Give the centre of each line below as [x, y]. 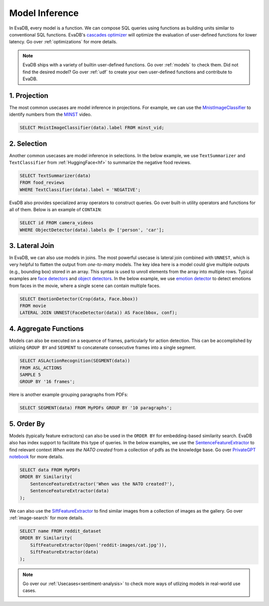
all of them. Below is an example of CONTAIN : [56, 210]
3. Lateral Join [32, 245]
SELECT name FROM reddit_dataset [61, 531]
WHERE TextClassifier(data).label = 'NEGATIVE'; [80, 189]
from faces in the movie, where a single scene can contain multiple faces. [85, 286]
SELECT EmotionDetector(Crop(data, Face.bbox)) [79, 299]
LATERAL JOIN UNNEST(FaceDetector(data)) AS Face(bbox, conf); [99, 313]
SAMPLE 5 [30, 375]
